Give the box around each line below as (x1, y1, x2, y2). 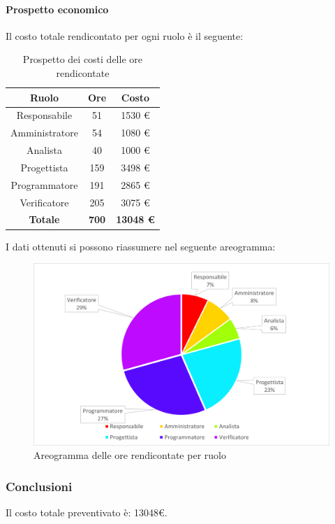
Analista (26, 143, 63, 157)
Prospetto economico (6, 1, 109, 16)
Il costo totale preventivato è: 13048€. (6, 505, 167, 520)
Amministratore (10, 125, 78, 140)
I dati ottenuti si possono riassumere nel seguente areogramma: (6, 239, 276, 253)
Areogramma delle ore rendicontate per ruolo (33, 448, 226, 462)
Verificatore (20, 194, 69, 209)
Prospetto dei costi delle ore (22, 52, 142, 66)
